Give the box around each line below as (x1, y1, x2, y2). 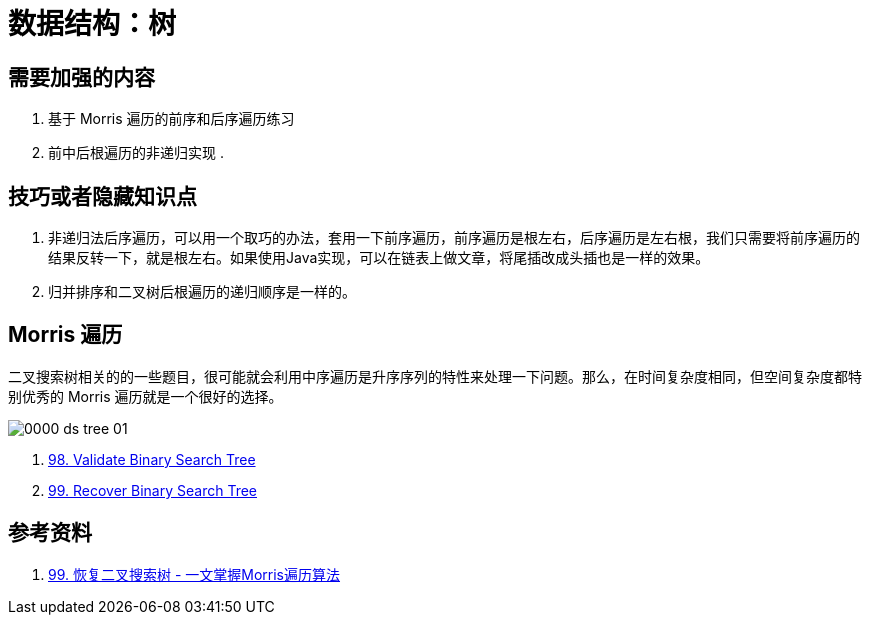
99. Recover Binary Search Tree (48, 481, 258, 499)
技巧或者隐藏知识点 (8, 183, 197, 209)
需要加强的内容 (8, 64, 155, 90)
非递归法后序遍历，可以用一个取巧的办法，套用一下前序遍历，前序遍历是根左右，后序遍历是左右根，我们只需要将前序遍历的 (48, 229, 860, 247)
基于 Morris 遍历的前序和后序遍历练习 (48, 110, 295, 128)
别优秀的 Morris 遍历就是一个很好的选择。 (8, 387, 283, 405)
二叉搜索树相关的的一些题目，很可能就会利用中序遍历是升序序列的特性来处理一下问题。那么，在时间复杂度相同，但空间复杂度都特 (8, 367, 862, 385)
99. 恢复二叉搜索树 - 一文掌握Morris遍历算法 (48, 565, 341, 583)
